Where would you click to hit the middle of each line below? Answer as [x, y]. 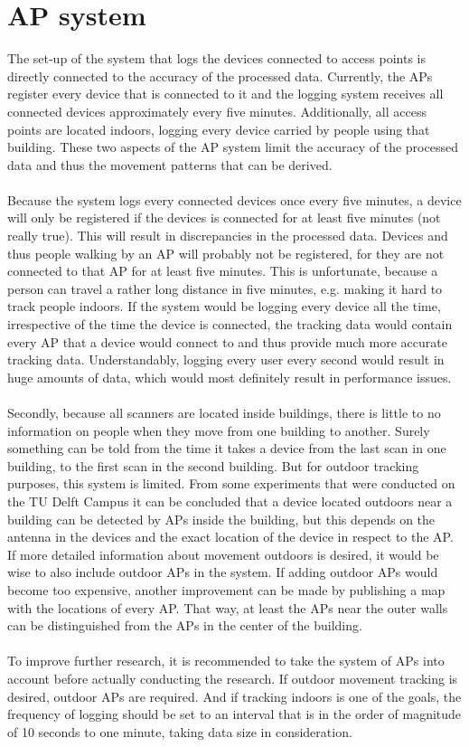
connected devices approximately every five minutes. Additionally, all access [217, 111]
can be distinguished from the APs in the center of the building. [185, 625]
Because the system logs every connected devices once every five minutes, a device [234, 199]
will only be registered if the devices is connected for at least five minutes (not [224, 217]
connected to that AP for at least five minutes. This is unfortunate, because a [223, 271]
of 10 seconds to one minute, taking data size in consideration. [180, 731]
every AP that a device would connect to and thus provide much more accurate [227, 341]
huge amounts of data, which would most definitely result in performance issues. [230, 377]
